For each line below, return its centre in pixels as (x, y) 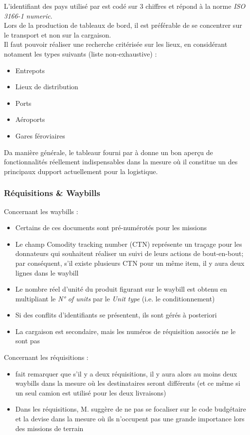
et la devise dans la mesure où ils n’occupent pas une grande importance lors (130, 419)
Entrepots (30, 70)
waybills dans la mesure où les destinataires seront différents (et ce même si (128, 383)
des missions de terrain (49, 428)
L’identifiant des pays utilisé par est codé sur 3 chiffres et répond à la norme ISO (125, 6)
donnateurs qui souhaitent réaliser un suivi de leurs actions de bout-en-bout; (129, 253)
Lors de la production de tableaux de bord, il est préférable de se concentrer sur (123, 25)
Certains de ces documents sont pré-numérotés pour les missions (111, 227)
